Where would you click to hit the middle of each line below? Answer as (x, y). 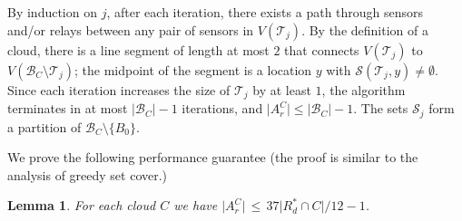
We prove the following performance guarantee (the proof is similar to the (213, 157)
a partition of (44, 126)
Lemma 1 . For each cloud (82, 205)
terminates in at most (68, 108)
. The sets (381, 108)
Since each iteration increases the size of (119, 89)
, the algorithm (364, 89)
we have (196, 205)
